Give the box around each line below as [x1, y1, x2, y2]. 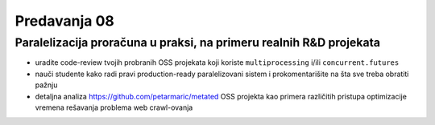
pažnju [35, 80, 58, 90]
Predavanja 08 [14, 12, 114, 30]
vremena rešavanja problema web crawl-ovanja [35, 103, 193, 112]
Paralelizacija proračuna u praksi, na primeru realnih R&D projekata [14, 35, 381, 50]
